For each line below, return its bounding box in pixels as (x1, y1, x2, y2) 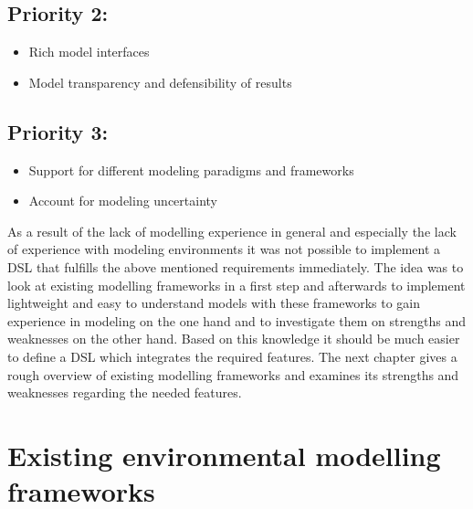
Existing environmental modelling (7, 436, 441, 473)
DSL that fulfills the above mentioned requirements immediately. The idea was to (7, 257, 464, 276)
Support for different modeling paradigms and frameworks (28, 160, 354, 179)
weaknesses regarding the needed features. (7, 383, 242, 402)
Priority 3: (7, 117, 109, 145)
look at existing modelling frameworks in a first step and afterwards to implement (7, 275, 466, 294)
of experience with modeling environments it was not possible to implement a (7, 239, 441, 259)
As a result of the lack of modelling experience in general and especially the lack (7, 221, 457, 240)
